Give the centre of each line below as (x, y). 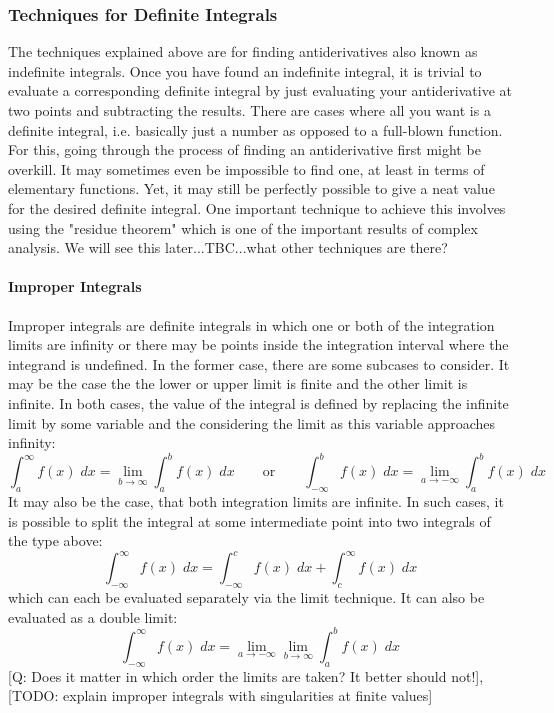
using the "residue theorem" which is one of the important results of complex (243, 227)
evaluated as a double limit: (93, 616)
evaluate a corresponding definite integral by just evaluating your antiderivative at (260, 90)
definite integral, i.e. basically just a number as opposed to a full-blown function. (255, 129)
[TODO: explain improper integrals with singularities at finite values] (220, 695)
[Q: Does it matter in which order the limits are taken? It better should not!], (246, 675)
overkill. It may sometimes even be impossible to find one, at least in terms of (246, 168)
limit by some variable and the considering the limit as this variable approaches (252, 422)
